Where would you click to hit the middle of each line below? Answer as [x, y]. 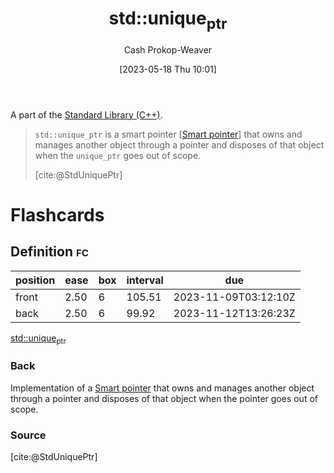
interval [145, 280]
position [35, 280]
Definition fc [49, 252]
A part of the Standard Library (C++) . [86, 114]
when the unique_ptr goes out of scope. [118, 155]
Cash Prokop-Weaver [168, 49]
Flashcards [57, 214]
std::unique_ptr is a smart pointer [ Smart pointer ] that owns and [168, 134]
